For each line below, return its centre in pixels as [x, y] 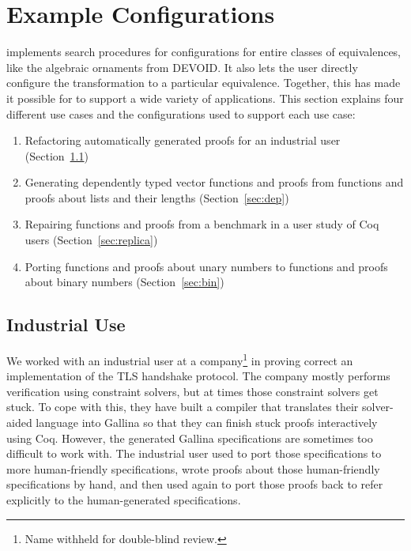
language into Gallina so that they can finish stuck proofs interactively [207, 423]
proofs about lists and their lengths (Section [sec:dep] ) [157, 197]
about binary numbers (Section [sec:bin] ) [124, 282]
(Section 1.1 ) [57, 155]
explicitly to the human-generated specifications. [124, 500]
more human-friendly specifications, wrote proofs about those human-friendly [193, 468]
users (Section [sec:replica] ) [91, 240]
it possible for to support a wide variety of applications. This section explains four [205, 98]
